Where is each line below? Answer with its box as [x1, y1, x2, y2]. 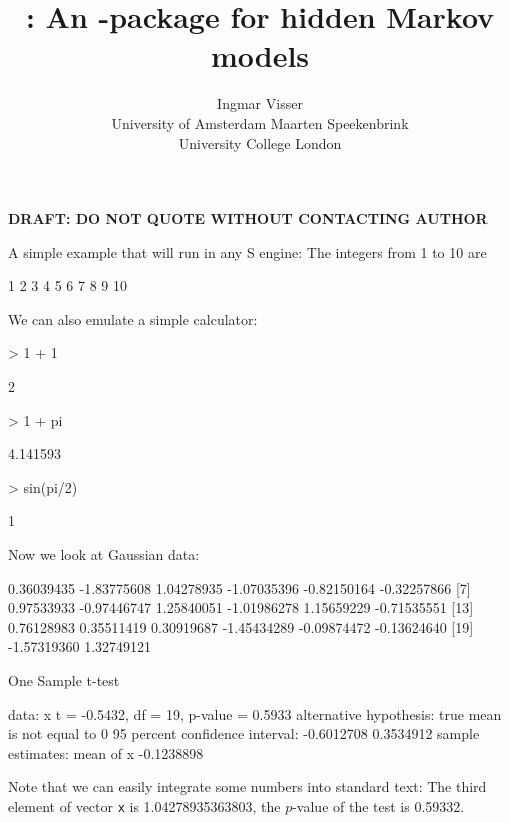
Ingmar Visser [217, 93, 303, 114]
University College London [178, 132, 342, 153]
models [210, 35, 310, 76]
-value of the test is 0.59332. [292, 795, 465, 816]
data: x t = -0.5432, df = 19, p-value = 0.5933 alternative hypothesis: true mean [8, 703, 502, 724]
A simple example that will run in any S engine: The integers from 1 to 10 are [8, 241, 487, 262]
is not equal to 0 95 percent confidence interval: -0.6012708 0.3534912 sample [8, 723, 480, 744]
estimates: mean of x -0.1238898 [8, 742, 204, 763]
